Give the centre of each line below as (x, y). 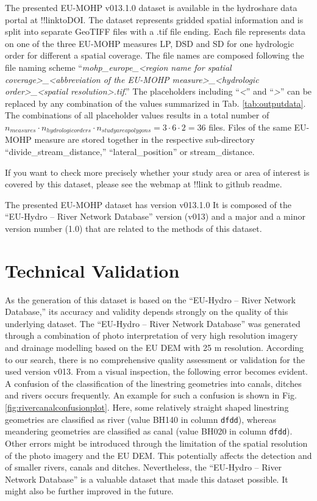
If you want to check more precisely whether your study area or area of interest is (157, 172)
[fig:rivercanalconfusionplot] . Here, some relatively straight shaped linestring (147, 407)
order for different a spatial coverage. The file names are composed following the (155, 55)
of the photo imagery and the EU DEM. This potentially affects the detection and (158, 455)
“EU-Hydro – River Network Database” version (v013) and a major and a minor (155, 216)
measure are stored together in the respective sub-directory (144, 139)
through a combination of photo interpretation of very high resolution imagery (151, 335)
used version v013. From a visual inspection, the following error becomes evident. (156, 371)
